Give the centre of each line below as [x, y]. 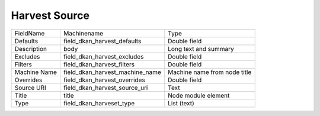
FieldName [30, 33]
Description [31, 49]
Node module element [199, 95]
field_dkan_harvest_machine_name [112, 72]
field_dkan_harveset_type [99, 103]
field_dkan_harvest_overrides [104, 80]
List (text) [181, 103]
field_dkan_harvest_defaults [102, 41]
